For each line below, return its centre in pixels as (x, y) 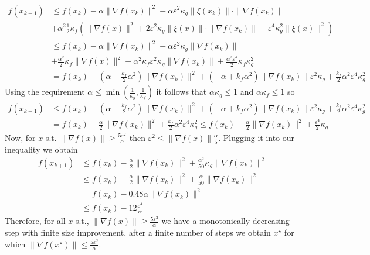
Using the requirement (45, 92)
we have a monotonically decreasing (225, 221)
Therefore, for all (35, 221)
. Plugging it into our (257, 137)
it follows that (181, 92)
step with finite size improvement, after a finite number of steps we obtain (138, 232)
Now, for (20, 137)
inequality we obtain (41, 149)
